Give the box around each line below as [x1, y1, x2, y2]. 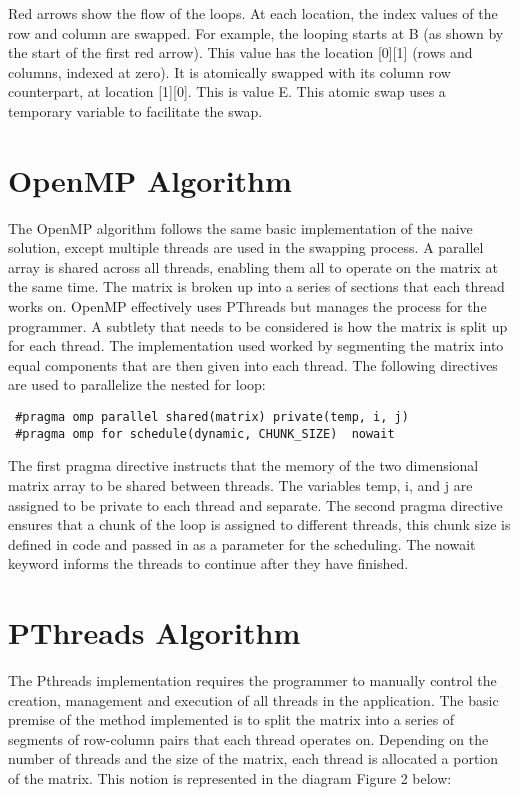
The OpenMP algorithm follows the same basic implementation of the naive [8, 217, 473, 238]
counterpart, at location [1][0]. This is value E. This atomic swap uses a [8, 81, 446, 102]
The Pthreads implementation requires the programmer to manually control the [8, 670, 497, 691]
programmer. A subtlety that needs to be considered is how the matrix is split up [8, 315, 508, 336]
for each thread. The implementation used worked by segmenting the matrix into [8, 335, 504, 356]
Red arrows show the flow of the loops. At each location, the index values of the [8, 3, 498, 23]
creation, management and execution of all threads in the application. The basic [8, 689, 499, 710]
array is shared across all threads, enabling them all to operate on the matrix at [8, 256, 498, 277]
